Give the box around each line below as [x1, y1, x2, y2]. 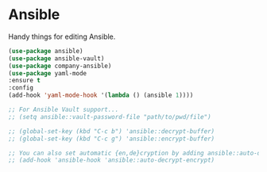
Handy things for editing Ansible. [8, 32, 116, 41]
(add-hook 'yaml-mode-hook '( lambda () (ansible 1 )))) [8, 91, 194, 100]
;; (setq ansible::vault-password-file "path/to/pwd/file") [8, 113, 212, 120]
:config [8, 84, 34, 92]
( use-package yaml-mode [8, 69, 87, 77]
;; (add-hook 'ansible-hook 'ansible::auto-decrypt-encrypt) [8, 156, 215, 164]
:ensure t [8, 77, 41, 85]
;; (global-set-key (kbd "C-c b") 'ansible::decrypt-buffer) [8, 127, 215, 136]
